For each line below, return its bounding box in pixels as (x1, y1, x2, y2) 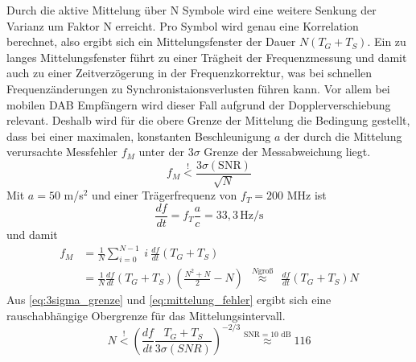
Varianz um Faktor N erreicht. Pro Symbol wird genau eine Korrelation (6, 17, 359, 34)
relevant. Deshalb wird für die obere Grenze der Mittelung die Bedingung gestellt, (6, 112, 410, 129)
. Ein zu (367, 33, 406, 50)
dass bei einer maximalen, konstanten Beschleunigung (6, 127, 271, 144)
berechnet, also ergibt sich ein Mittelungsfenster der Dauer (6, 33, 296, 50)
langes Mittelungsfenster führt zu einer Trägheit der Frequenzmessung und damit (6, 48, 407, 65)
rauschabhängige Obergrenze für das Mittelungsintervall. (6, 306, 286, 323)
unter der (138, 143, 184, 160)
